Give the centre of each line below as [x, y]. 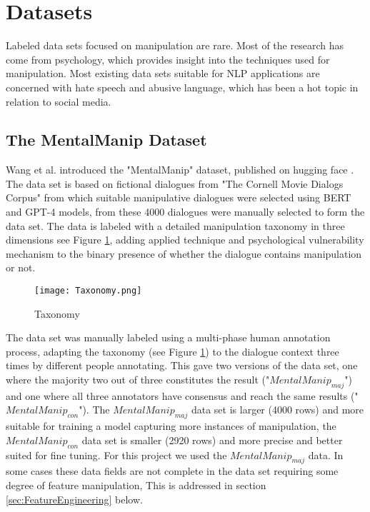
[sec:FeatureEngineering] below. [74, 499]
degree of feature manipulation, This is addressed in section [136, 485]
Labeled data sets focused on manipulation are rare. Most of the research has [175, 45]
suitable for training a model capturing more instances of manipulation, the [171, 426]
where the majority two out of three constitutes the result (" [138, 380]
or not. [21, 267]
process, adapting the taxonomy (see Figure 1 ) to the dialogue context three [172, 351]
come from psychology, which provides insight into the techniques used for [168, 59]
